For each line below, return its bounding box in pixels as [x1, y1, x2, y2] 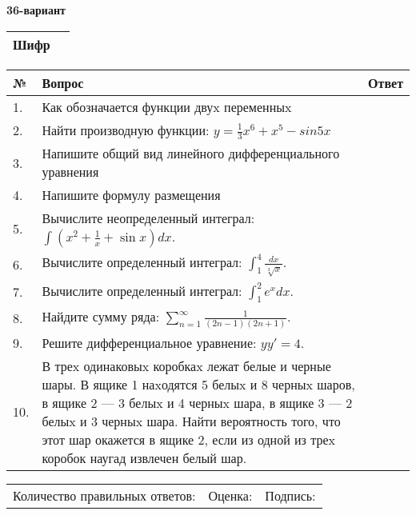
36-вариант [6, 2, 66, 18]
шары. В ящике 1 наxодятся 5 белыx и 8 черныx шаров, [42, 374, 355, 393]
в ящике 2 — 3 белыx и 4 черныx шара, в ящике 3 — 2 [42, 393, 353, 412]
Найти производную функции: [42, 120, 210, 139]
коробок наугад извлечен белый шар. [42, 448, 247, 467]
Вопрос [42, 73, 84, 92]
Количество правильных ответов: [13, 485, 196, 505]
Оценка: [208, 485, 253, 505]
